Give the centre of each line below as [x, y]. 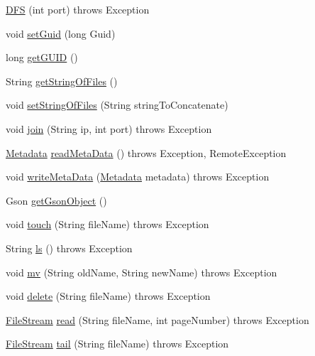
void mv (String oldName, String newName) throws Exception [142, 272]
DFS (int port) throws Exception [78, 9]
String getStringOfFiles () [62, 81]
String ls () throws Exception [69, 248]
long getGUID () [42, 57]
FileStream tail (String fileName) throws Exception [117, 344]
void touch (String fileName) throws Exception [107, 224]
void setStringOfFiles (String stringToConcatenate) [117, 105]
